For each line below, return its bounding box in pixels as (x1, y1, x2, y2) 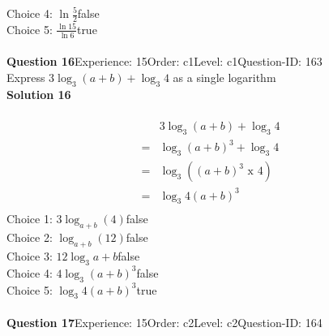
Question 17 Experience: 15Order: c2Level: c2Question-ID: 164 (6, 313, 323, 330)
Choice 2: (6, 229, 53, 246)
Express (6, 68, 45, 85)
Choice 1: (6, 210, 53, 227)
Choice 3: (6, 247, 53, 264)
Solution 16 (6, 85, 71, 102)
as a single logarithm (173, 68, 276, 85)
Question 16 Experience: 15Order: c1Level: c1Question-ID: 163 (6, 53, 323, 70)
